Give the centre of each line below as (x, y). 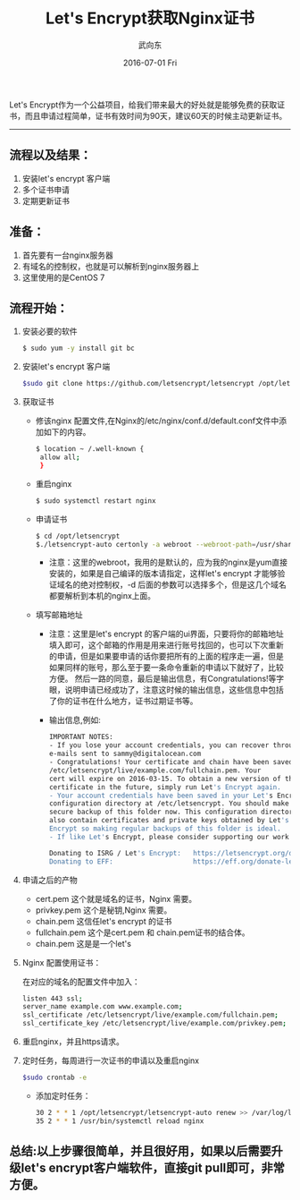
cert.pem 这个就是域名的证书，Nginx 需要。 (116, 898)
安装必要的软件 (50, 331)
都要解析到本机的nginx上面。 (102, 596)
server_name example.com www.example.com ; (102, 1007)
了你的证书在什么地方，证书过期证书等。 (123, 701)
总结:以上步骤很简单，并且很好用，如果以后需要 (141, 1151)
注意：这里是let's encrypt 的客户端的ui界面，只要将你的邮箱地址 (166, 634)
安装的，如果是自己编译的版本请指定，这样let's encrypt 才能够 (163, 574)
